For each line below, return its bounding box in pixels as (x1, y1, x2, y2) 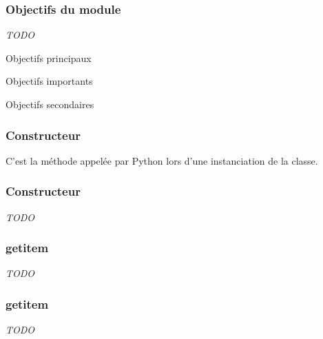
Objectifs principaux (6, 50, 92, 65)
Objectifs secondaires (6, 97, 94, 111)
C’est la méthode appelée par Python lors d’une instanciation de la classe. (6, 153, 318, 167)
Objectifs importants (6, 74, 93, 88)
